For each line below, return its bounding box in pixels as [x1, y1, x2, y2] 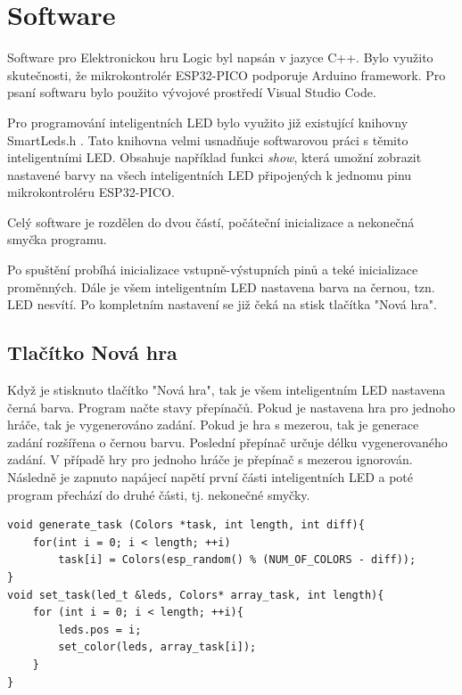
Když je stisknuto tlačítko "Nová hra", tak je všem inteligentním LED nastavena [7, 380, 446, 399]
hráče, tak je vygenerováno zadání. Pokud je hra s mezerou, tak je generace [7, 415, 419, 434]
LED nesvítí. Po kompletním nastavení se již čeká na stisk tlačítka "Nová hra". [7, 295, 437, 314]
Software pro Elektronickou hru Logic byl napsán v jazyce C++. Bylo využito [7, 48, 433, 67]
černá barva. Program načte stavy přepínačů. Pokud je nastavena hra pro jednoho [7, 397, 456, 416]
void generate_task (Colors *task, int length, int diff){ [7, 519, 365, 532]
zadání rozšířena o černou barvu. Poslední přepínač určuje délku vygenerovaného [7, 432, 448, 451]
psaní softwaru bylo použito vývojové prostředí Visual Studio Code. [7, 83, 376, 102]
